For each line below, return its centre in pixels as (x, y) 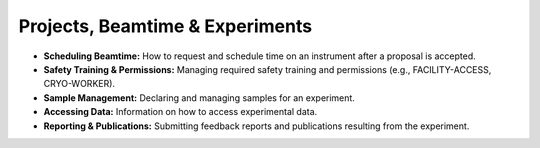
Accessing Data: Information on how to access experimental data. (180, 112)
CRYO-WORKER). (79, 84)
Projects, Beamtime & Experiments (165, 26)
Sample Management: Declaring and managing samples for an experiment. (199, 97)
